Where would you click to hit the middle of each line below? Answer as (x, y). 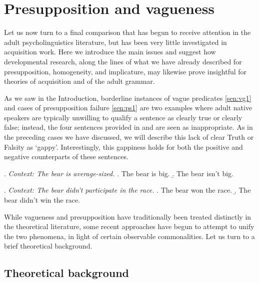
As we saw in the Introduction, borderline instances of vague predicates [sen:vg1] (128, 98)
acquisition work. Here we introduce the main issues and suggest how (110, 52)
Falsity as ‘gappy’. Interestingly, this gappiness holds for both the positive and (123, 146)
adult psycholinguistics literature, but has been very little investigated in (115, 42)
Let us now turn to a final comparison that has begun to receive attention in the (127, 32)
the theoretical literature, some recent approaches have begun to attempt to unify (129, 226)
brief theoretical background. (48, 246)
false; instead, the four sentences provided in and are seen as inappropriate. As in (128, 127)
